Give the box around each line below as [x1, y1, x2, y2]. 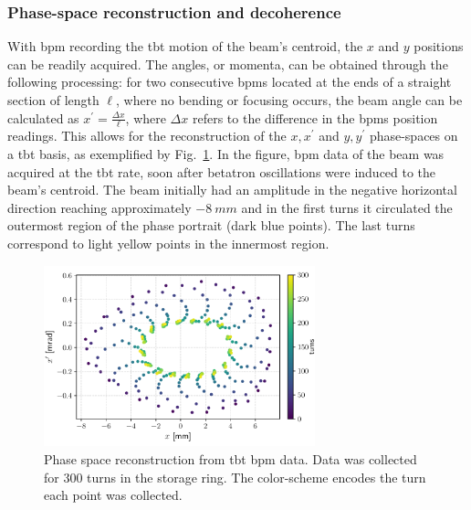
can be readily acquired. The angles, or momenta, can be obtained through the [7, 54, 448, 73]
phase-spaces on [369, 126, 458, 145]
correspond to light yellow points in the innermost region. [7, 233, 330, 252]
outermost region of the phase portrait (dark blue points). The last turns [7, 216, 415, 235]
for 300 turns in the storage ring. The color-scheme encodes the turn [44, 467, 426, 486]
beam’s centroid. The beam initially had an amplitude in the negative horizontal [7, 180, 457, 199]
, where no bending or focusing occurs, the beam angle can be [116, 90, 463, 109]
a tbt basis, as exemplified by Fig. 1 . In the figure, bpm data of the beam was [7, 144, 445, 164]
